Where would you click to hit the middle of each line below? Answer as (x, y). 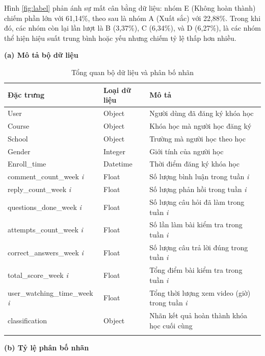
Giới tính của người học (187, 151)
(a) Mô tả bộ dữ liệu (41, 55)
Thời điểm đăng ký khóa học (194, 164)
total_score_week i (38, 275)
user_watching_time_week (50, 292)
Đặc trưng (26, 95)
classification (28, 320)
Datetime (118, 164)
